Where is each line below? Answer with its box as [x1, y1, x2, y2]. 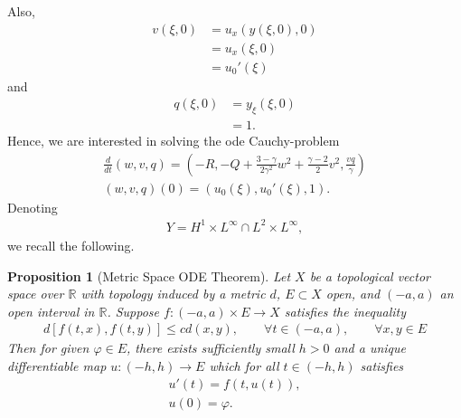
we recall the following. [7, 235, 135, 254]
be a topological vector [309, 266, 430, 285]
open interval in [7, 301, 95, 320]
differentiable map [7, 356, 107, 375]
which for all [209, 356, 279, 375]
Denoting [7, 197, 58, 216]
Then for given [7, 338, 89, 357]
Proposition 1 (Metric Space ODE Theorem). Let [7, 266, 291, 285]
